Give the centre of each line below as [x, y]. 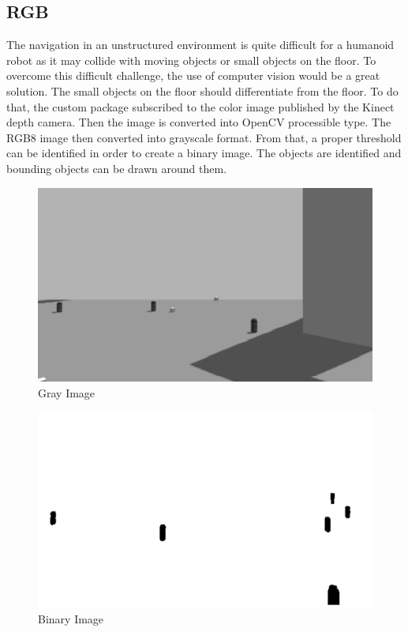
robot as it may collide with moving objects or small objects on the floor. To [191, 60]
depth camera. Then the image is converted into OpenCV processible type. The [199, 122]
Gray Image [67, 392]
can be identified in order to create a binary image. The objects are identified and [204, 153]
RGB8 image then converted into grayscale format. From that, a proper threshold [204, 137]
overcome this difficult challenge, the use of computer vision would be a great [193, 75]
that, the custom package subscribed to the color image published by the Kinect [200, 106]
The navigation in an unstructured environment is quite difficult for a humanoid [200, 45]
